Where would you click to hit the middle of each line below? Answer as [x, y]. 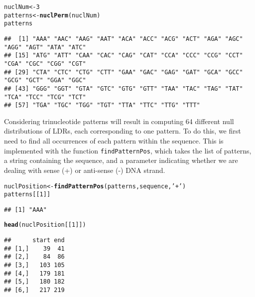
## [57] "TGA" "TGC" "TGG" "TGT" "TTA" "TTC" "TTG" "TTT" [102, 105]
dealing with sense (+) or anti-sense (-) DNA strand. [85, 170]
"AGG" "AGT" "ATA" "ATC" [45, 47]
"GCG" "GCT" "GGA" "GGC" [45, 80]
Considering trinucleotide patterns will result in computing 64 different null [119, 121]
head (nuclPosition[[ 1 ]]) [45, 225]
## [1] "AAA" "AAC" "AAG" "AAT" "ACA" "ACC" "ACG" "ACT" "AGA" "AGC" [124, 39]
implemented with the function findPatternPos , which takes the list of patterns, [128, 150]
